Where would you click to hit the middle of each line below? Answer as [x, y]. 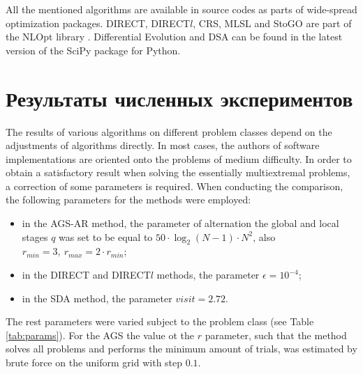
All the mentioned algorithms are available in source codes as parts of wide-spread [181, 9]
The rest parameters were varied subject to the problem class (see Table [160, 321]
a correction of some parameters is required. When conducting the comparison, [175, 186]
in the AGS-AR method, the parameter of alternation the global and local [180, 223]
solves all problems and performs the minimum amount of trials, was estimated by [181, 349]
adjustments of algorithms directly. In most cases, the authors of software [163, 145]
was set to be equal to [106, 236]
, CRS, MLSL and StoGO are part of [272, 23]
